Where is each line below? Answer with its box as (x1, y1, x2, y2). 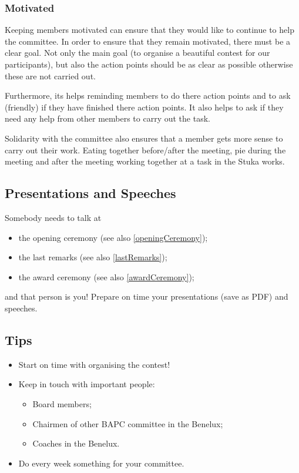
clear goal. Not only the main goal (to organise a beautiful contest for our (5, 46, 270, 59)
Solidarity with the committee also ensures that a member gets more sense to (5, 132, 283, 144)
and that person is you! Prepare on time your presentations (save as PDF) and (5, 290, 288, 303)
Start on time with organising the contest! (18, 358, 170, 370)
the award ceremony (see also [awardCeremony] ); (18, 270, 194, 283)
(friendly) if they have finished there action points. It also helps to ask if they (5, 100, 284, 113)
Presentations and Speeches (5, 184, 176, 202)
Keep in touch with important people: (18, 378, 155, 390)
